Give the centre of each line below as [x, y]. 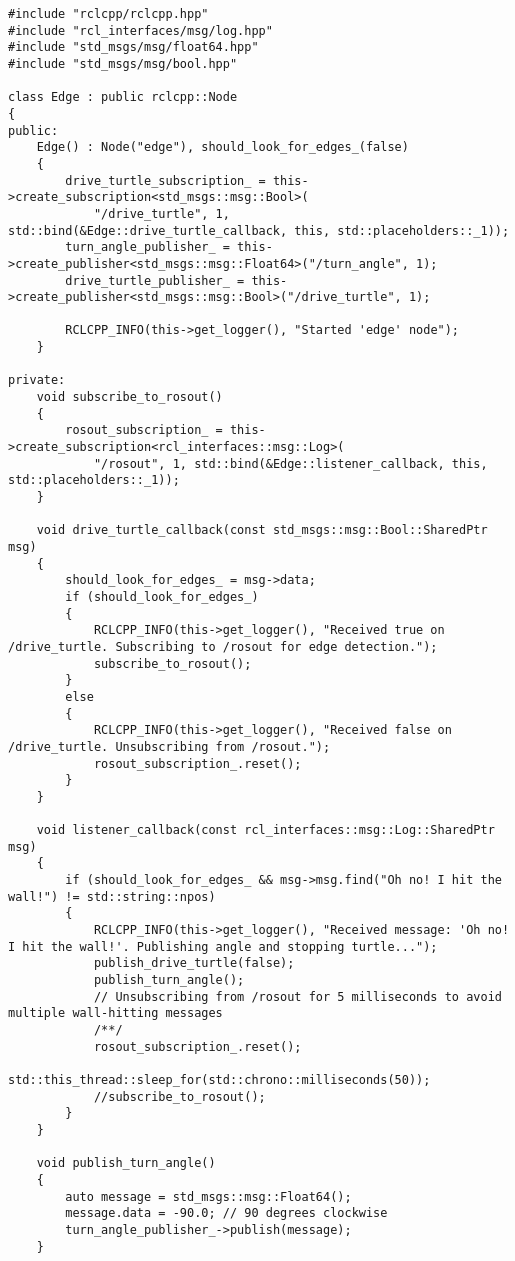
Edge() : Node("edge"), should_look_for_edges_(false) [222, 147]
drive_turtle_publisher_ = [155, 280]
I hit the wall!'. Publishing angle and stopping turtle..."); [223, 946]
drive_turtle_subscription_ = [165, 180]
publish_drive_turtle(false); [194, 963]
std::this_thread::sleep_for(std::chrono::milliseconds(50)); [219, 1080]
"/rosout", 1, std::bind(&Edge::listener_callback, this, [290, 463]
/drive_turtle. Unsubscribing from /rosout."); [169, 746]
